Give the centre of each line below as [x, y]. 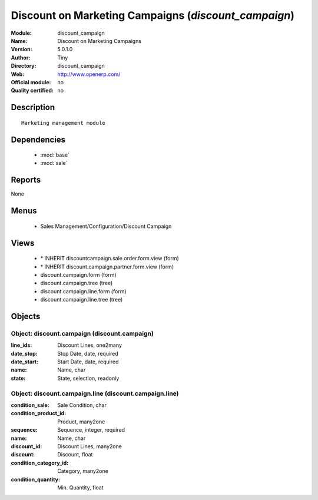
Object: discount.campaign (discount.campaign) [82, 333]
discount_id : [26, 446]
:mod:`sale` [54, 163]
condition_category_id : [40, 463]
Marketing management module [63, 123]
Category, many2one [83, 471]
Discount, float [75, 455]
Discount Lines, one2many [90, 345]
